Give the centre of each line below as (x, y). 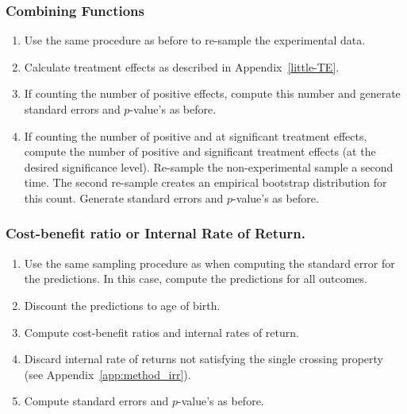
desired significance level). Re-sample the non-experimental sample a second (209, 166)
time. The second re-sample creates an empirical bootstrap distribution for (205, 182)
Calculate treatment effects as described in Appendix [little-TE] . (182, 66)
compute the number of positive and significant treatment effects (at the (200, 151)
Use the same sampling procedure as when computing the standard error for (209, 263)
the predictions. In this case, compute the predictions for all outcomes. (196, 279)
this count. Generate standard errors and (124, 197)
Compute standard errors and (96, 401)
